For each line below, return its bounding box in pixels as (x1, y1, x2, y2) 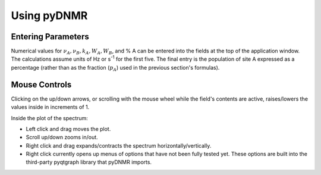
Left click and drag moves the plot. (26, 125, 111, 132)
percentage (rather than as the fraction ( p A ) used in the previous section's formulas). (11, 64, 220, 73)
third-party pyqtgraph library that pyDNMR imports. (26, 158, 152, 166)
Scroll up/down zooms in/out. (26, 134, 98, 141)
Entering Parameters (11, 32, 89, 42)
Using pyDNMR (11, 9, 88, 22)
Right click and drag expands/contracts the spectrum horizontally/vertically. (26, 142, 212, 149)
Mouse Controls (11, 79, 72, 89)
